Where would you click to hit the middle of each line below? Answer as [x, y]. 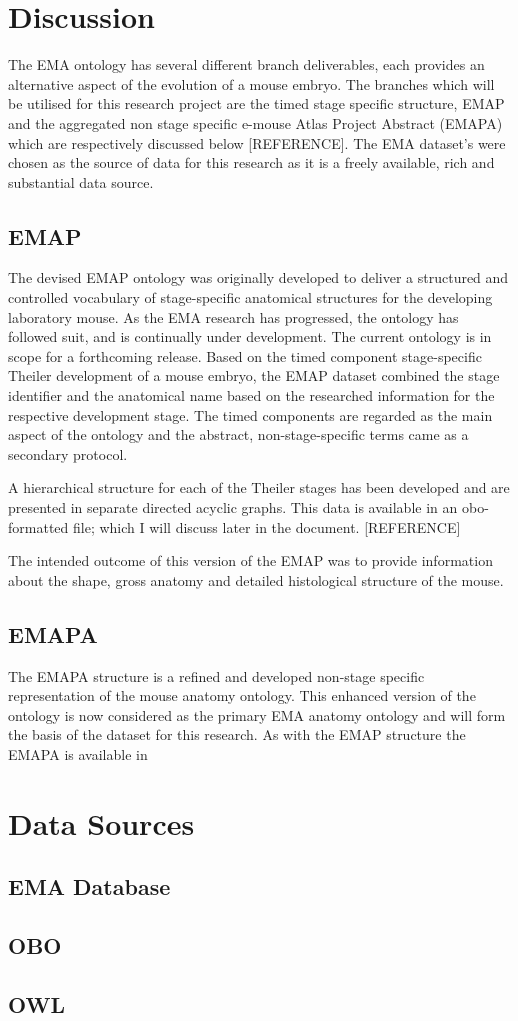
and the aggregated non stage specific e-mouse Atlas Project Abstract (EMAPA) [255, 122]
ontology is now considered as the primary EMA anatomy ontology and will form [257, 714]
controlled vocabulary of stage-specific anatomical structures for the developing [250, 297]
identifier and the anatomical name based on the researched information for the [251, 395]
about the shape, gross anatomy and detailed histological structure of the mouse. [256, 579]
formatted [38, 526]
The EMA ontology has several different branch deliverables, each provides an [246, 64]
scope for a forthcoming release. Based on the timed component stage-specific [245, 355]
